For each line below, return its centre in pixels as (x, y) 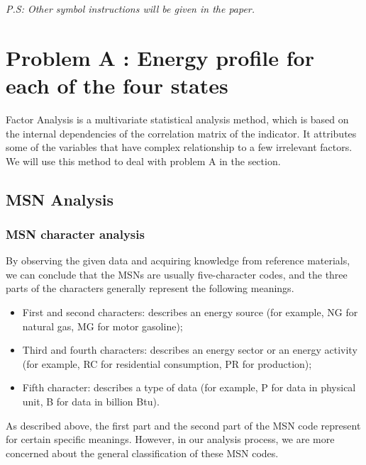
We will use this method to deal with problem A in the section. (143, 161)
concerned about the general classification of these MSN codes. (142, 453)
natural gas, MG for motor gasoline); (102, 326)
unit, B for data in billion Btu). (91, 402)
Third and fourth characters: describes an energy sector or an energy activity (190, 350)
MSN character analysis (75, 234)
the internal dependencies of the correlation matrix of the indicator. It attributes (181, 133)
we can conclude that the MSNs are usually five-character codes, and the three (177, 274)
